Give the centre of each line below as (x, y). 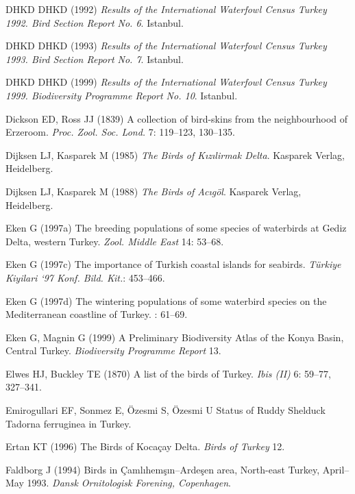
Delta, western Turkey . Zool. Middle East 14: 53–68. (115, 241)
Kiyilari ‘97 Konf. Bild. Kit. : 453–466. (85, 277)
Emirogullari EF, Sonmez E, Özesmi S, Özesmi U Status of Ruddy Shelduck (166, 410)
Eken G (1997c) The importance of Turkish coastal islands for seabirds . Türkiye (173, 264)
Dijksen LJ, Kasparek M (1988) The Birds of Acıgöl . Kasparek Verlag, (154, 191)
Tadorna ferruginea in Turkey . (69, 423)
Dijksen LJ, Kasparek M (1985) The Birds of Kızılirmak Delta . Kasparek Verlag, (175, 155)
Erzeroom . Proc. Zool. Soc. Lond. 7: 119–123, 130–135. (120, 132)
